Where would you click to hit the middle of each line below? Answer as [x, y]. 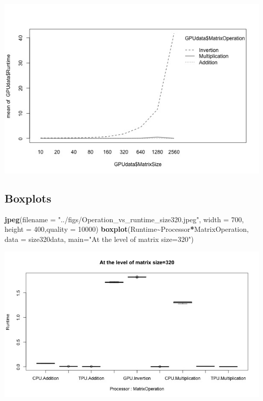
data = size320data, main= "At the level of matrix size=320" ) [99, 239]
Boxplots [28, 198]
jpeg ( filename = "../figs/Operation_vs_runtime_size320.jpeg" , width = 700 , [124, 219]
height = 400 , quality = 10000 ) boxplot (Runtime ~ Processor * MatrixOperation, [127, 229]
